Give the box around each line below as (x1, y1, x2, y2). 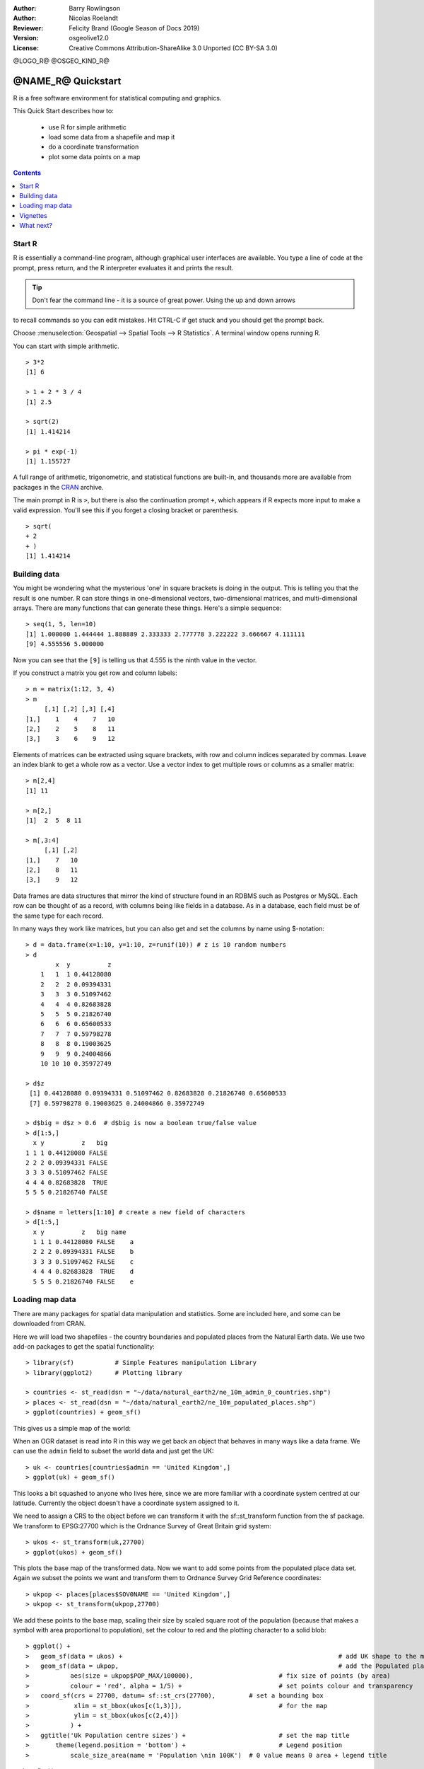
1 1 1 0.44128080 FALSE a (33, 1238, 134, 1246)
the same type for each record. (13, 911, 104, 920)
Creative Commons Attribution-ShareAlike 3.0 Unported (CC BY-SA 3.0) (69, 43, 278, 52)
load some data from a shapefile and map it (48, 133, 175, 142)
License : (13, 43, 39, 52)
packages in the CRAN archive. (13, 483, 104, 491)
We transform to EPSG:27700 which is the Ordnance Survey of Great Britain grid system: (13, 1521, 272, 1530)
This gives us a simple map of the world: (13, 1424, 131, 1432)
